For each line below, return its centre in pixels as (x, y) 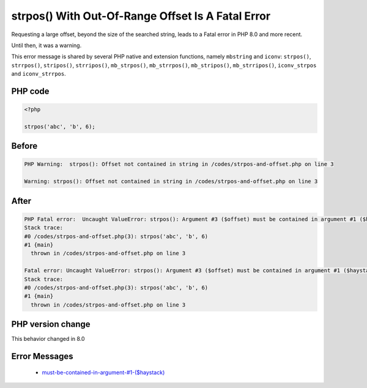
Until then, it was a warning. (46, 45)
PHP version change (51, 324)
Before (24, 146)
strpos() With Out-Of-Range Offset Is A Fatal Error (141, 16)
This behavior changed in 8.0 (48, 339)
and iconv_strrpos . (39, 74)
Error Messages (42, 356)
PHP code (30, 91)
